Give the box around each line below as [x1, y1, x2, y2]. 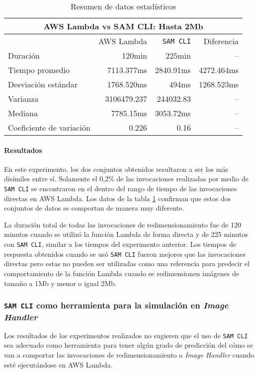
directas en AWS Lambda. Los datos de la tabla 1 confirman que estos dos [4, 193, 231, 203]
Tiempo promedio [8, 64, 70, 75]
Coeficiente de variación [8, 122, 90, 133]
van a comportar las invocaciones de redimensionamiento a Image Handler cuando [4, 350, 255, 360]
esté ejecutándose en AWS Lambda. [4, 359, 113, 370]
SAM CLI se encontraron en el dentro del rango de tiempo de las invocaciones [4, 183, 237, 193]
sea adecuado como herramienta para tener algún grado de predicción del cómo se [4, 340, 253, 350]
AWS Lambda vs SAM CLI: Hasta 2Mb [43, 20, 203, 32]
